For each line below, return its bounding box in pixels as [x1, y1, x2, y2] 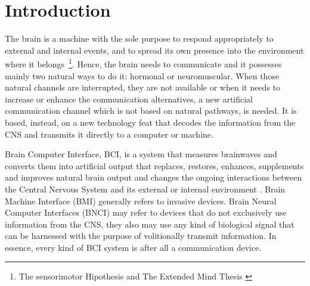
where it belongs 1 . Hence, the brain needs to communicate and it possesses [5, 56, 282, 70]
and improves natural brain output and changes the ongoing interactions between [5, 171, 302, 184]
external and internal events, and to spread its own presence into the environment [5, 43, 304, 56]
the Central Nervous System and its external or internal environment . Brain [5, 182, 286, 195]
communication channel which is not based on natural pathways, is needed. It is [5, 104, 297, 117]
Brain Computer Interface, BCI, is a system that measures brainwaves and [5, 148, 277, 160]
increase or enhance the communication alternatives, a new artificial [5, 92, 253, 105]
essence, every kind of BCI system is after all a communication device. [5, 241, 262, 253]
